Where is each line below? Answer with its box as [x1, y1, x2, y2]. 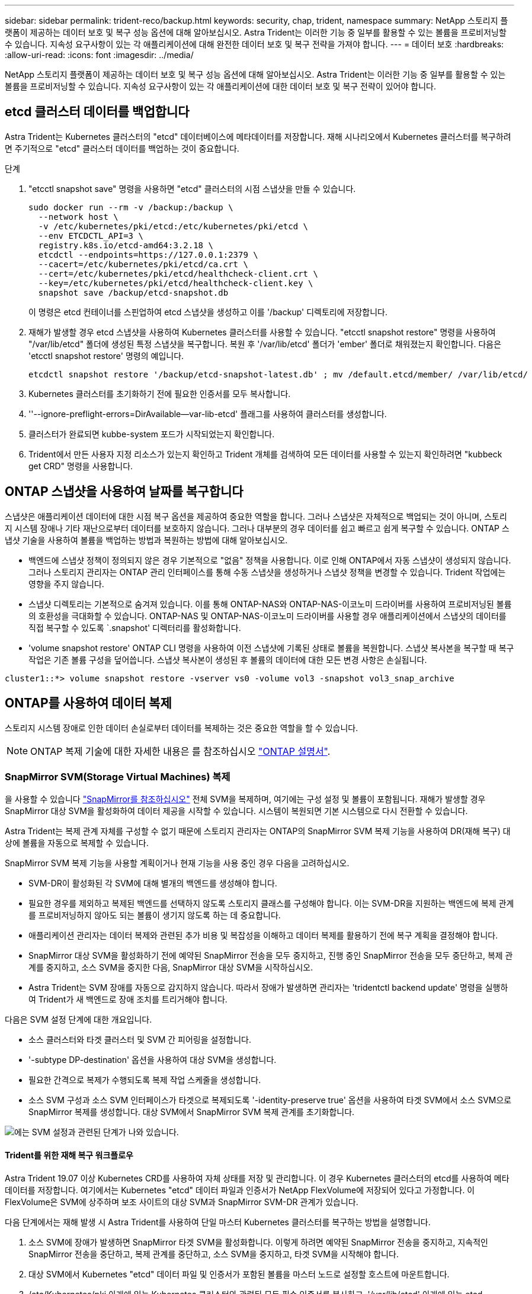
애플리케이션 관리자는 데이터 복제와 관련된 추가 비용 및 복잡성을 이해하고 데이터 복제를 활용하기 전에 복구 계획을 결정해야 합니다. [28, 930, 498, 941]
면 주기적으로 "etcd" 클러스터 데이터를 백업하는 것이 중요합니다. [5, 143, 239, 153]
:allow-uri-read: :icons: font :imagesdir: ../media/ [5, 50, 194, 60]
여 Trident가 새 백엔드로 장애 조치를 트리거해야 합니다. [28, 994, 227, 1005]
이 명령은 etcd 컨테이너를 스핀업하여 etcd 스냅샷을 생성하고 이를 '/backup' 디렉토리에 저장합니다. [28, 306, 387, 317]
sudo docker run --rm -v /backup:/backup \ [28, 202, 233, 212]
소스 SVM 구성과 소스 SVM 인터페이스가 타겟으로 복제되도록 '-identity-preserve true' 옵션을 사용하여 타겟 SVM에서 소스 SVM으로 [28, 1095, 512, 1106]
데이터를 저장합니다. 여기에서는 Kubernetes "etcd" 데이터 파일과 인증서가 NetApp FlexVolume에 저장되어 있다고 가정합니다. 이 [5, 1184, 475, 1195]
